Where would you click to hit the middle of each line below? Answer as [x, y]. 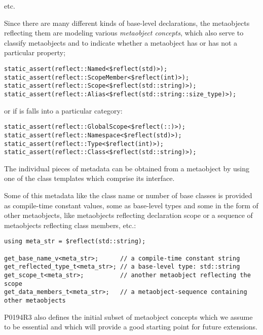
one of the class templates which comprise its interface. [89, 178]
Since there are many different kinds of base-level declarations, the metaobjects [127, 23]
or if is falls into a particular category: [63, 110]
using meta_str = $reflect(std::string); [75, 241]
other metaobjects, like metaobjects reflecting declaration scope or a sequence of [128, 215]
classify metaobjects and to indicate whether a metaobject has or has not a [121, 42]
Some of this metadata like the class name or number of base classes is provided [128, 195]
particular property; [35, 52]
